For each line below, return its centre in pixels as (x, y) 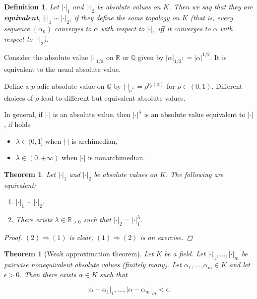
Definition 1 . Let (32, 6)
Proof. (13, 237)
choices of (19, 97)
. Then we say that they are (211, 6)
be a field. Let (185, 254)
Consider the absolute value (46, 57)
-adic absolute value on (70, 86)
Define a (17, 86)
